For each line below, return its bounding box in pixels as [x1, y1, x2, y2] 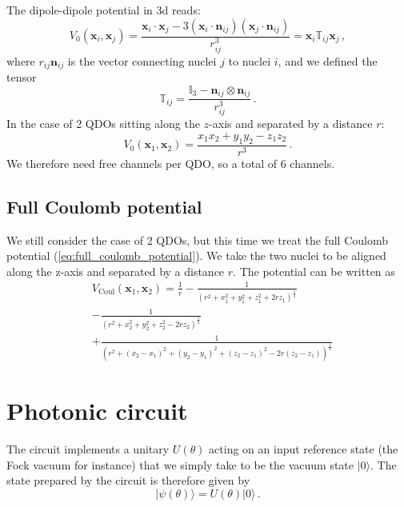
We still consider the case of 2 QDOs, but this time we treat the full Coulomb [6, 231, 389, 248]
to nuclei [228, 52, 271, 69]
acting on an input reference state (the [209, 440, 398, 457]
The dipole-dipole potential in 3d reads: [6, 2, 201, 18]
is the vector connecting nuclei [67, 52, 217, 69]
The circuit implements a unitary [6, 440, 170, 457]
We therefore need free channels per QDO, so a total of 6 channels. [6, 154, 335, 171]
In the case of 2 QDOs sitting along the [6, 115, 200, 132]
